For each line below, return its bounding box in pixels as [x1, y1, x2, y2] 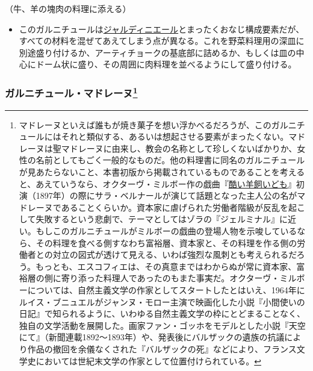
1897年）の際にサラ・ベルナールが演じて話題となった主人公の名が [36, 189, 297, 202]
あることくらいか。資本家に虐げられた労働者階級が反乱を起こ [61, 201, 305, 213]
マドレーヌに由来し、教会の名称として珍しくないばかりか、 [61, 142, 297, 154]
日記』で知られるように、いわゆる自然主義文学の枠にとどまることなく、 [19, 307, 305, 320]
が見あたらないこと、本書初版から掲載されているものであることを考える [19, 166, 305, 178]
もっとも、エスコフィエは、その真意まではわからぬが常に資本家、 [35, 260, 297, 272]
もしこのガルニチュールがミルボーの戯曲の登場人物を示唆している [36, 224, 297, 237]
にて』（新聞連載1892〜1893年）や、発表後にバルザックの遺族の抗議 [19, 331, 285, 343]
